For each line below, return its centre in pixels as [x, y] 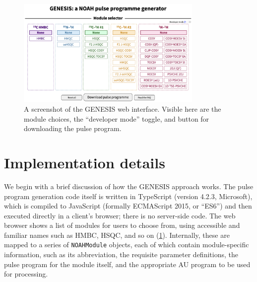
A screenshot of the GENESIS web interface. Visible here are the [123, 109]
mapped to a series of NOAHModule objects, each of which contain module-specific [127, 245]
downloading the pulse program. [73, 128]
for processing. [26, 274]
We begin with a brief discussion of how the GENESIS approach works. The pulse [129, 186]
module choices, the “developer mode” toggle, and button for [117, 118]
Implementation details [85, 162]
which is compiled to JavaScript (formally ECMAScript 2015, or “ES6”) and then [128, 206]
